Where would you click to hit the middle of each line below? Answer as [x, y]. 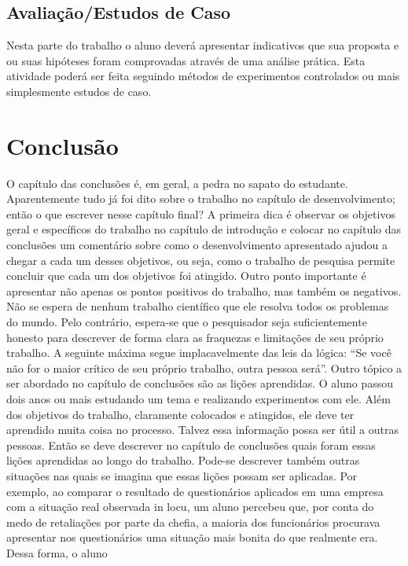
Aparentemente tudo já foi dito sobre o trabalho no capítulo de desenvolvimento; [201, 198]
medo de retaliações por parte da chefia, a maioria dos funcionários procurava [193, 522]
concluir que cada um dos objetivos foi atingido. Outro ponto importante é [186, 276]
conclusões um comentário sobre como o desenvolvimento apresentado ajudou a [197, 245]
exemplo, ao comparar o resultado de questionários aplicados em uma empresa [195, 491]
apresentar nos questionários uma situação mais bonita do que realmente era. [192, 537]
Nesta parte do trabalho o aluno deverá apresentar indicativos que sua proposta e [203, 45]
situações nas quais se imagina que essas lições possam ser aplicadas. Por [182, 475]
